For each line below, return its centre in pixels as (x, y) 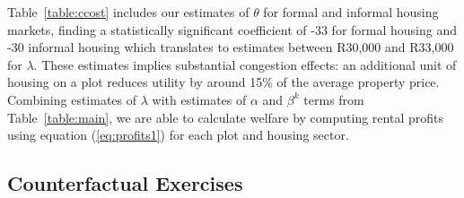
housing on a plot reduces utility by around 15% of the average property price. (223, 82)
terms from (334, 99)
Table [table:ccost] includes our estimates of (128, 12)
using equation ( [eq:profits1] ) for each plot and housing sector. (178, 135)
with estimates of (199, 99)
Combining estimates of (72, 99)
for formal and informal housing (351, 12)
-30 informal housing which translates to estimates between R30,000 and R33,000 (231, 47)
